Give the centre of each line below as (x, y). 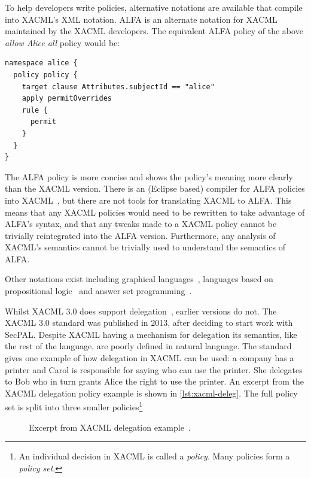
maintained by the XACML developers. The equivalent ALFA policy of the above (154, 31)
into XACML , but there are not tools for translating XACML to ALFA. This (148, 200)
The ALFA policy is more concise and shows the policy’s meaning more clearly (149, 176)
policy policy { (45, 75)
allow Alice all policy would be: (62, 42)
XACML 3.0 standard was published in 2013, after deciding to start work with (149, 323)
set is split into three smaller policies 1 (74, 406)
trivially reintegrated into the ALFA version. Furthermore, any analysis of (140, 235)
